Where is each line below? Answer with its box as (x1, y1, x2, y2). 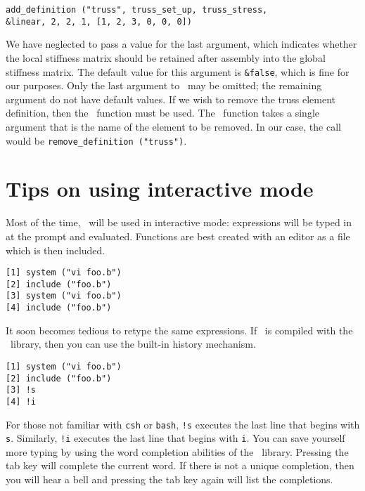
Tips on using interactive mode (6, 174, 314, 203)
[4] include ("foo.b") (6, 303, 112, 313)
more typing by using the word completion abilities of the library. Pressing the (6, 444, 349, 459)
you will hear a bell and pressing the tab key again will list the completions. (6, 472, 333, 487)
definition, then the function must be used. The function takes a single (6, 105, 319, 120)
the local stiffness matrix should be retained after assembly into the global (6, 50, 326, 65)
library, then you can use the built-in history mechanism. (10, 336, 256, 351)
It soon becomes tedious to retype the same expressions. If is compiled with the (6, 322, 353, 337)
